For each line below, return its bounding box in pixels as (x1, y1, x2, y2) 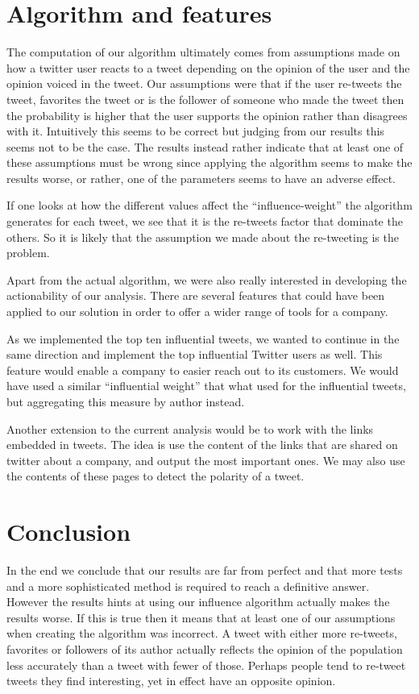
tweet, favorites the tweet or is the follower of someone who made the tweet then (6, 90, 404, 107)
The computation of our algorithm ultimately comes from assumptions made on (6, 44, 400, 60)
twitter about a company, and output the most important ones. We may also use (6, 451, 405, 468)
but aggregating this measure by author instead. (6, 393, 245, 409)
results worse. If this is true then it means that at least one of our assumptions (6, 609, 396, 625)
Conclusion (6, 515, 131, 548)
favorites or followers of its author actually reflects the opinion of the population (6, 641, 403, 658)
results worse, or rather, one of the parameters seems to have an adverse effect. (6, 169, 396, 186)
